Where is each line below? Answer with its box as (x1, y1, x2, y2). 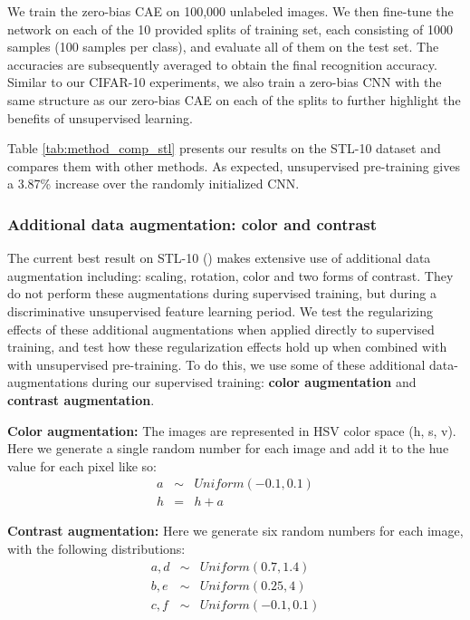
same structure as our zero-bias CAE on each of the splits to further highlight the (7, 90, 461, 109)
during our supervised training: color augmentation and (91, 373, 417, 392)
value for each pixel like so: (7, 456, 157, 475)
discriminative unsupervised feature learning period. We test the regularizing (7, 301, 434, 320)
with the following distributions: (7, 538, 186, 557)
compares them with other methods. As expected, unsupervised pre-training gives (7, 156, 460, 175)
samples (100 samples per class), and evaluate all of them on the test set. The (7, 37, 439, 56)
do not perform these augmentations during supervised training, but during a (7, 284, 436, 303)
